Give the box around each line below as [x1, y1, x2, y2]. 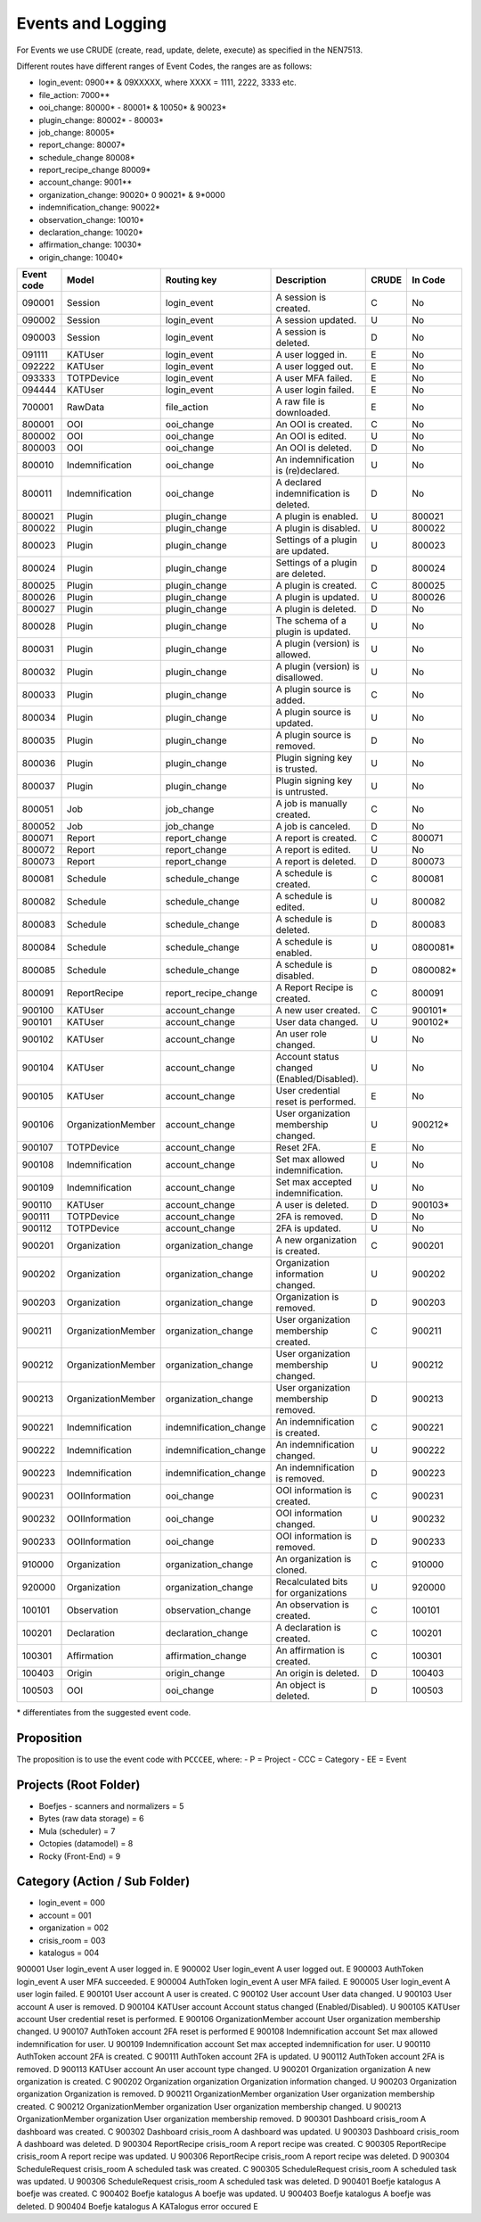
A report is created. [275, 832, 357, 845]
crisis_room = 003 [38, 1935, 106, 1945]
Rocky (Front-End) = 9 [38, 1851, 121, 1862]
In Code [412, 274, 445, 286]
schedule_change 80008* [38, 152, 135, 162]
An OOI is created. [275, 418, 353, 431]
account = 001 [38, 1910, 92, 1921]
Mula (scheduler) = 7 [38, 1825, 116, 1837]
